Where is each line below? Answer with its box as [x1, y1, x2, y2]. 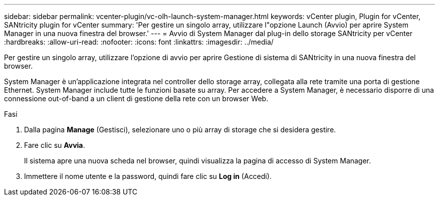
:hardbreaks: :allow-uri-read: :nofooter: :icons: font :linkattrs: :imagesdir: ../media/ [4, 38, 274, 46]
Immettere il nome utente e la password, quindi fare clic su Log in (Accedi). [24, 172, 272, 180]
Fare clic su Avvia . [24, 141, 85, 149]
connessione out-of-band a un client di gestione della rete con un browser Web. [4, 94, 269, 103]
